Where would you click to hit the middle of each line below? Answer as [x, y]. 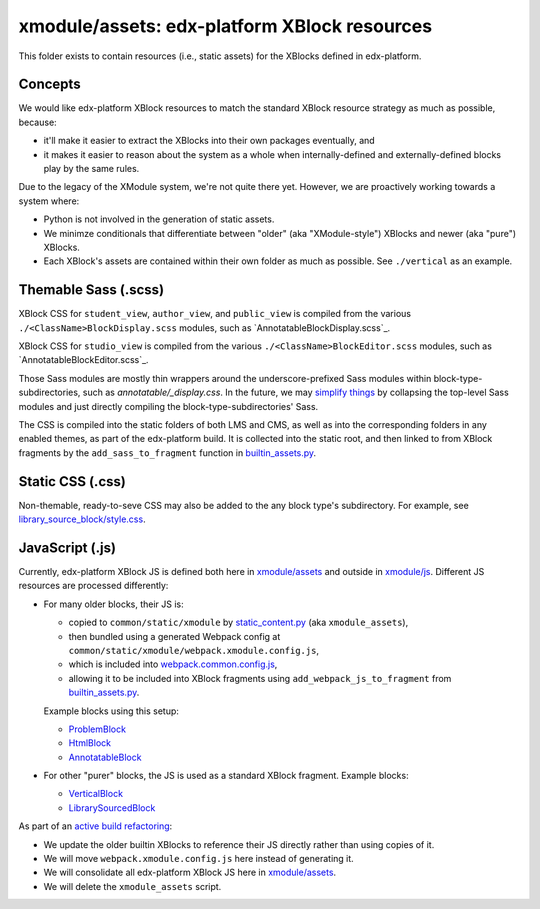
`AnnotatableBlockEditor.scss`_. [83, 360]
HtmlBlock [90, 743]
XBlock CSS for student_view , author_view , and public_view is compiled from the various [215, 314]
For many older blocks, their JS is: [113, 604]
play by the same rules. [91, 169]
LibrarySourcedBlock [112, 807]
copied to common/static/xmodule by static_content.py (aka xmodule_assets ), [238, 622]
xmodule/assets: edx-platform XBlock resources [225, 26]
